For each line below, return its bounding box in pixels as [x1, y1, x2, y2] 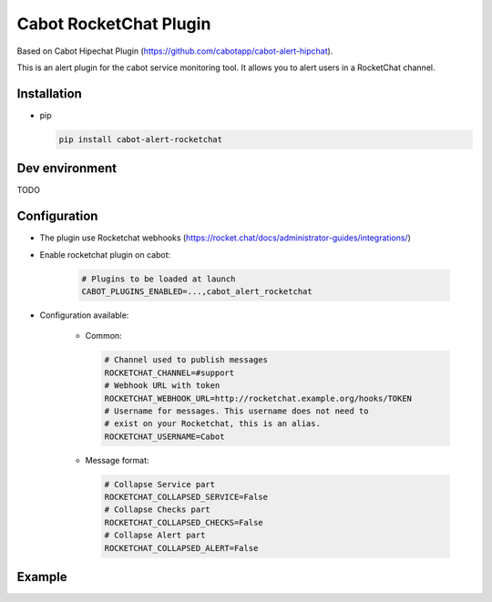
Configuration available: [39, 310, 129, 321]
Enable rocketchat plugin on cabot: [39, 249, 171, 260]
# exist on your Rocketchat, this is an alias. [104, 419, 321, 429]
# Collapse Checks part [104, 505, 211, 515]
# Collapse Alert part [104, 530, 206, 541]
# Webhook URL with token [104, 381, 220, 391]
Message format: [85, 454, 149, 465]
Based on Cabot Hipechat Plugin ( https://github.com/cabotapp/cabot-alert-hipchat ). [16, 46, 333, 56]
